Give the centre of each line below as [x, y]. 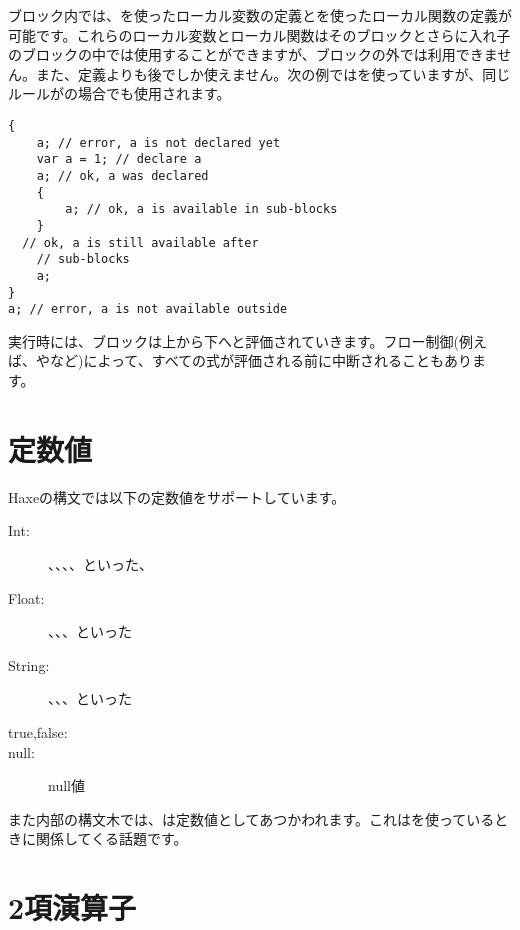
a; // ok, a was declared [122, 175]
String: [29, 664]
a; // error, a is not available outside [148, 309]
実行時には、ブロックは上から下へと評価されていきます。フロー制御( [233, 340]
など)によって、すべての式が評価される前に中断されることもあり [261, 360]
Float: [26, 597]
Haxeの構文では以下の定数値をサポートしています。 [177, 496]
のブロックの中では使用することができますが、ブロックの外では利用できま [253, 54]
